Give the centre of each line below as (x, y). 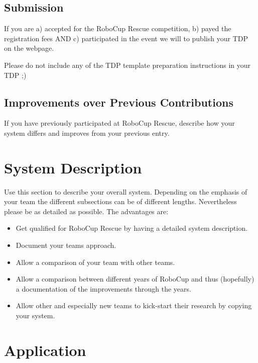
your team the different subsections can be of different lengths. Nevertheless (120, 201)
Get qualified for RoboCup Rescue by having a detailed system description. (132, 228)
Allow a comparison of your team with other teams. (95, 262)
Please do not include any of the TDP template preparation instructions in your (127, 65)
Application (45, 350)
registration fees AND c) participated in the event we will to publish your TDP (126, 38)
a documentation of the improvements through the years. (103, 288)
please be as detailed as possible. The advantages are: (86, 211)
